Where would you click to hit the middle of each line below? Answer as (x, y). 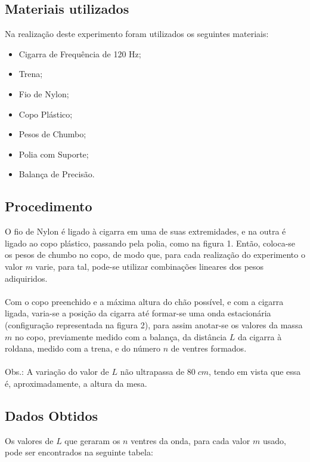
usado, (274, 440)
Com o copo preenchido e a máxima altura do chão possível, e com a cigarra (144, 301)
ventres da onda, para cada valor (190, 440)
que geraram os (92, 440)
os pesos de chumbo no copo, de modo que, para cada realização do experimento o (155, 255)
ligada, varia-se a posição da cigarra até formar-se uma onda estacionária (138, 313)
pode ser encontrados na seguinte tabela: (79, 452)
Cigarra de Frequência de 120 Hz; (80, 53)
